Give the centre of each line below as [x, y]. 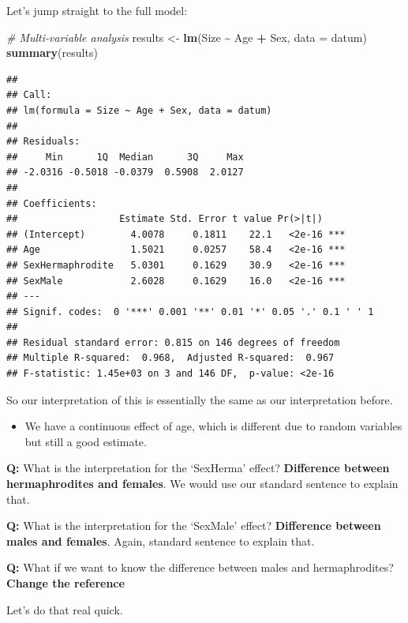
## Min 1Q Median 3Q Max [125, 157]
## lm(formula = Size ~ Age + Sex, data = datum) [139, 110]
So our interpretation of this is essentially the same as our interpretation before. [200, 399]
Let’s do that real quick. [65, 609]
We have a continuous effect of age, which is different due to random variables [213, 426]
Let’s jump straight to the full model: [97, 10]
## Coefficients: [52, 203]
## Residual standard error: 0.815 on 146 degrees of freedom [173, 342]
